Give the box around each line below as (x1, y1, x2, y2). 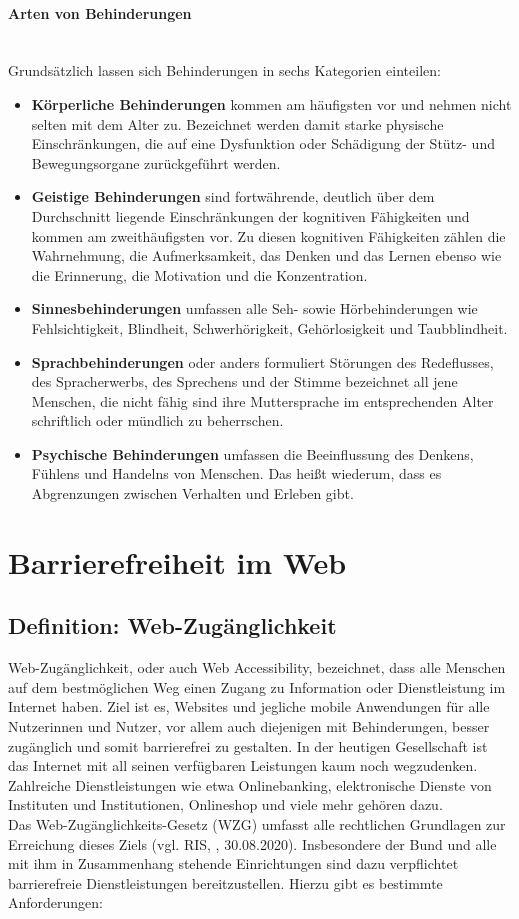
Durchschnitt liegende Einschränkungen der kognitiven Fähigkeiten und (31, 205, 470, 226)
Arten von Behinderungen (8, 2, 192, 23)
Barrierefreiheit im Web (8, 541, 347, 582)
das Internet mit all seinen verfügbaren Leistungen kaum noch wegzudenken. (8, 755, 478, 776)
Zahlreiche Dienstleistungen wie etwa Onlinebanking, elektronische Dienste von (8, 774, 492, 795)
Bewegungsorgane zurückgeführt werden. (31, 152, 281, 173)
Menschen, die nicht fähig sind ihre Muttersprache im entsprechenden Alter (31, 390, 494, 411)
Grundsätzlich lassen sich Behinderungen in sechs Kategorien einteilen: (8, 60, 441, 81)
